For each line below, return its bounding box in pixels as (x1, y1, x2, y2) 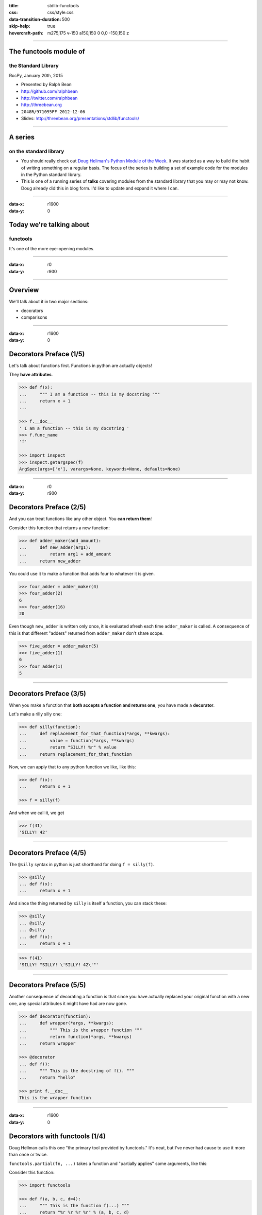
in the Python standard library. (21, 172, 82, 177)
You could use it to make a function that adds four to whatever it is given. (9, 571, 155, 576)
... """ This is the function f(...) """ (19, 1203, 130, 1209)
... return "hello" (19, 1075, 76, 1080)
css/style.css (47, 10, 74, 16)
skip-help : (9, 23, 31, 29)
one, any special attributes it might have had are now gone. (9, 1000, 128, 1006)
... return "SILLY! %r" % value (19, 745, 116, 750)
